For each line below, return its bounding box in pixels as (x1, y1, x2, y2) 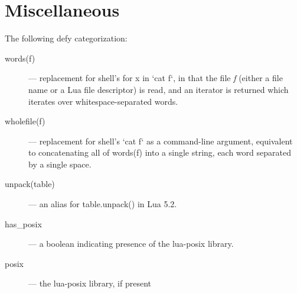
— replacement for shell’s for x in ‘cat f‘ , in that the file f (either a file (28, 72, 283, 84)
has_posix (5, 217, 42, 230)
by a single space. (28, 157, 92, 170)
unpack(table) (5, 178, 55, 190)
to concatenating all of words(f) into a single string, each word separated (28, 146, 291, 159)
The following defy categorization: (5, 32, 128, 44)
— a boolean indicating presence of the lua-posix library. (28, 237, 234, 250)
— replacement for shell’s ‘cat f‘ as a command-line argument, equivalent (28, 134, 293, 147)
